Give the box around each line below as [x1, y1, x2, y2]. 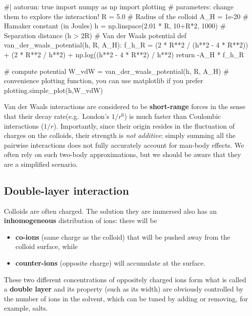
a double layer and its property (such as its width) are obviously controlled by [4, 284, 244, 294]
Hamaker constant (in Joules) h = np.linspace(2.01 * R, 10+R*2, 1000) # [4, 21, 226, 31]
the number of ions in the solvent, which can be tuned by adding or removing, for [4, 293, 248, 303]
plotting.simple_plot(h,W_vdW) [4, 85, 103, 95]
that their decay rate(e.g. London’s [4, 111, 109, 121]
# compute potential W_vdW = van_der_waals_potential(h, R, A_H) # [4, 66, 229, 76]
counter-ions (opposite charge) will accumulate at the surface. [15, 258, 206, 268]
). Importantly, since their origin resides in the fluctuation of [53, 120, 235, 131]
